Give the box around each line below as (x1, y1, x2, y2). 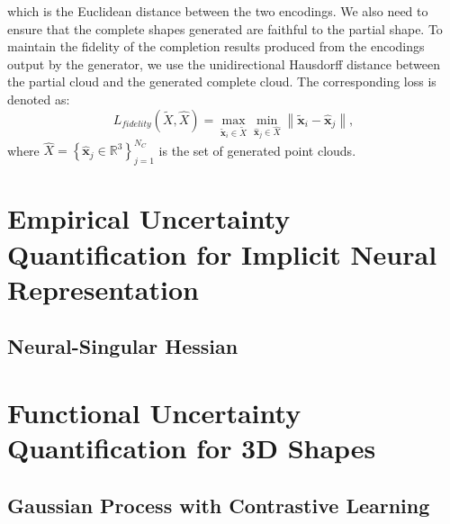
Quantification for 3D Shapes (7, 429, 376, 466)
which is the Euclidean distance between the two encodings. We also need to (7, 2, 428, 20)
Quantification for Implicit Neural (7, 235, 437, 272)
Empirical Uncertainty (7, 200, 291, 237)
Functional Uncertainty (7, 394, 301, 430)
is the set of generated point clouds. (158, 140, 356, 159)
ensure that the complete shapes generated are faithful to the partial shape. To (7, 19, 443, 38)
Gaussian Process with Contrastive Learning (7, 491, 430, 519)
